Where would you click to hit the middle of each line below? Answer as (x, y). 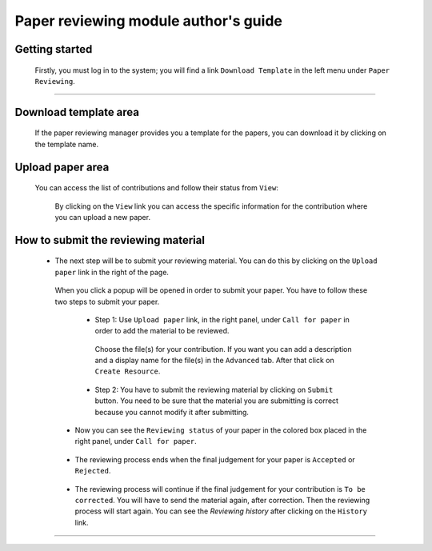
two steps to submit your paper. (107, 301)
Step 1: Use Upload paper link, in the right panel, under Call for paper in (222, 319)
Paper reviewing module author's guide (149, 21)
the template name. (67, 144)
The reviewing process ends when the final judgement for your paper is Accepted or (215, 459)
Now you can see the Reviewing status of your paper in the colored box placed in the (221, 430)
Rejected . (93, 471)
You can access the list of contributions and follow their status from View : (157, 188)
